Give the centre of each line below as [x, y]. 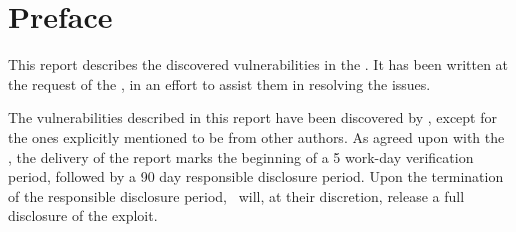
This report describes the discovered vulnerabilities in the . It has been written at [258, 64]
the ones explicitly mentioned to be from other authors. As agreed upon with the [256, 136]
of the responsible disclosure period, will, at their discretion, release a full [236, 195]
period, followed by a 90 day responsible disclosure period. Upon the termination [256, 176]
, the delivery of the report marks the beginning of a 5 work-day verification [241, 156]
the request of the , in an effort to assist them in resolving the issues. [219, 83]
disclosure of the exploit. [83, 215]
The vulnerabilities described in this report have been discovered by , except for [252, 117]
